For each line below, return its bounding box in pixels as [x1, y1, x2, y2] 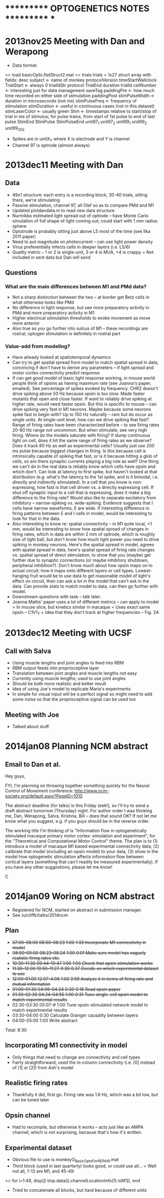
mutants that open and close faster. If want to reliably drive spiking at [12, 395, 152, 402]
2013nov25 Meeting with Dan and [5, 36, 145, 47]
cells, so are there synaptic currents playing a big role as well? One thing [12, 458, 159, 464]
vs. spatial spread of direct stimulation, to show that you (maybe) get [12, 552, 151, 558]
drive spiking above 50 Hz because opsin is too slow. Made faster [12, 391, 145, 396]
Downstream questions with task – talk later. [12, 593, 101, 599]
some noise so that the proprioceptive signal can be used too [12, 696, 136, 702]
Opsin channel [5, 1111, 50, 1120]
